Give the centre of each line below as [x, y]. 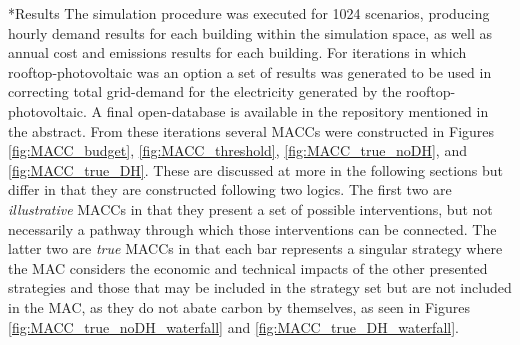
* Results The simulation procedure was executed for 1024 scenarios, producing [249, 13]
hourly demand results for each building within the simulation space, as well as [250, 32]
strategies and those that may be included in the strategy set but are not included [260, 287]
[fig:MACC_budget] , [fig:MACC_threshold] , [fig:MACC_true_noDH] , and [237, 150]
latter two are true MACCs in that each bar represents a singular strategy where [255, 248]
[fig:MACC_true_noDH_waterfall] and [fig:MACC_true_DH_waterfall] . [233, 326]
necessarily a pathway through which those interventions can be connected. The [252, 228]
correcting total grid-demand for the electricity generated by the [205, 91]
